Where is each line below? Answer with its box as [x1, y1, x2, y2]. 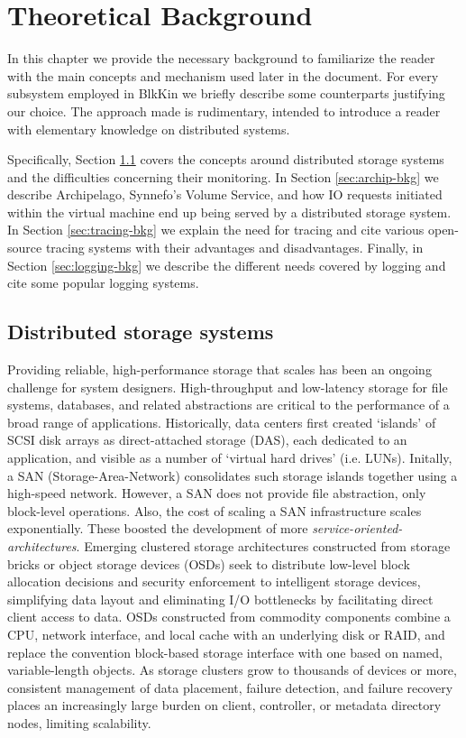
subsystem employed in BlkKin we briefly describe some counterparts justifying [7, 84, 445, 103]
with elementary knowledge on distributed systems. [7, 119, 290, 138]
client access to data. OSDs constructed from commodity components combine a [7, 607, 451, 626]
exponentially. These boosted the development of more [7, 519, 308, 538]
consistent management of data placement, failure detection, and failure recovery [7, 678, 453, 696]
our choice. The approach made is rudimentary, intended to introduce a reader [7, 101, 441, 120]
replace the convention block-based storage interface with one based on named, [7, 642, 443, 661]
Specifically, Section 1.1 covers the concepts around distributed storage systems [7, 150, 444, 169]
